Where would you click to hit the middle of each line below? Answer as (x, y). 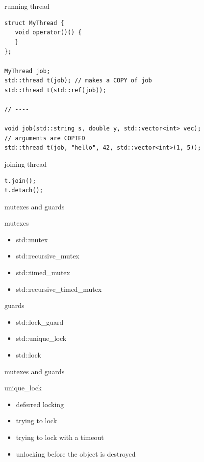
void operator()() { (48, 33)
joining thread (26, 164)
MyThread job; (27, 71)
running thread (27, 6)
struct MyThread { (34, 23)
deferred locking (40, 404)
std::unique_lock (41, 338)
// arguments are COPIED (45, 138)
